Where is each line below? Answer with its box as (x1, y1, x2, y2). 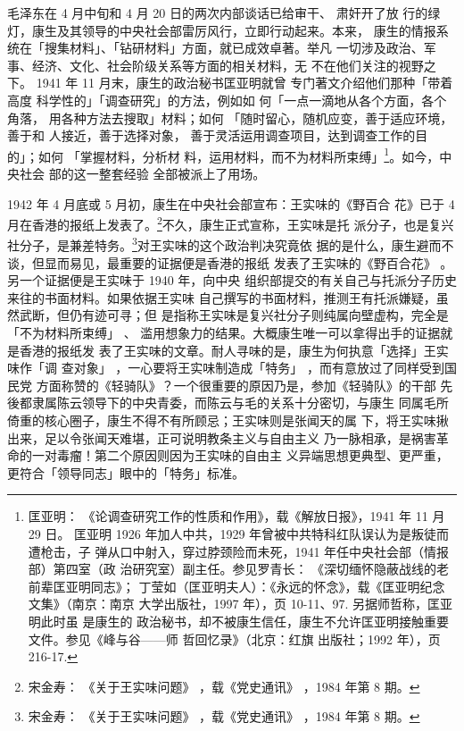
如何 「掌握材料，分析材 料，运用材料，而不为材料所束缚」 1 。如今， (37, 144, 440, 165)
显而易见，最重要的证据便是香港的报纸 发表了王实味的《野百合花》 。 (44, 253, 453, 272)
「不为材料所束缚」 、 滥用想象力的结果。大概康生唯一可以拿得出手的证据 (7, 323, 441, 342)
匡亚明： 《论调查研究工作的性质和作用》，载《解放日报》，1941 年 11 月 (28, 507, 445, 525)
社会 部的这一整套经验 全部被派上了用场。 (19, 164, 266, 182)
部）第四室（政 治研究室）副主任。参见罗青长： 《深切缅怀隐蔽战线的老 (28, 559, 450, 578)
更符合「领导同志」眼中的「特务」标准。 (7, 463, 244, 482)
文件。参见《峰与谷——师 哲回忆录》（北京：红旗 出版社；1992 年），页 (28, 629, 441, 648)
